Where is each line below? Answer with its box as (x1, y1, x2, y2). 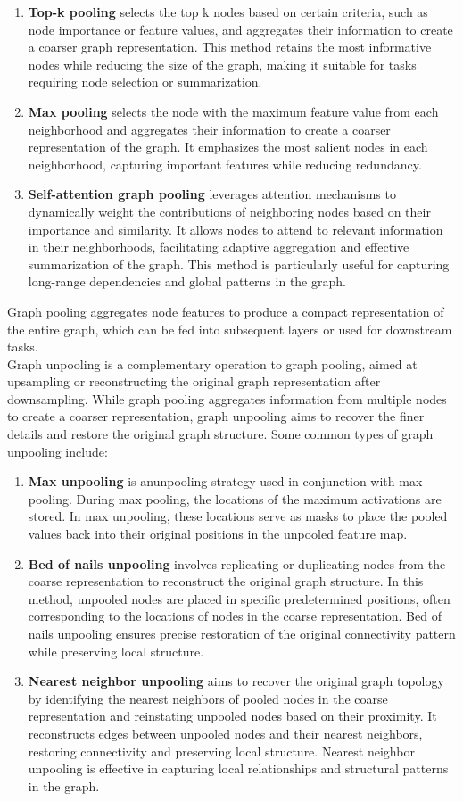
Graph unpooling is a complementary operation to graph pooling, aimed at (7, 354, 418, 373)
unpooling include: (7, 442, 108, 460)
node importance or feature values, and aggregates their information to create (28, 20, 453, 38)
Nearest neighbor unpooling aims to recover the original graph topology (28, 672, 444, 690)
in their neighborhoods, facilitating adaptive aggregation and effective (28, 237, 409, 256)
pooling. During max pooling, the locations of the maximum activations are (28, 489, 442, 508)
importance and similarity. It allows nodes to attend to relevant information (28, 219, 443, 238)
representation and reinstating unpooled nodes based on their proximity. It (28, 706, 437, 725)
